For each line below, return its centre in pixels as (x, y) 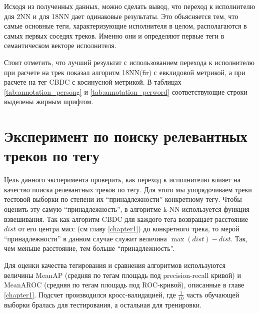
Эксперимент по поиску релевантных (126, 136)
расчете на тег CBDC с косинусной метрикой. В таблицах (93, 82)
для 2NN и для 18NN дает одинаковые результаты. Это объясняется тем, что (121, 16)
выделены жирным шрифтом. (49, 101)
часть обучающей (213, 294)
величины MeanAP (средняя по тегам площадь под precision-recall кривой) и (122, 275)
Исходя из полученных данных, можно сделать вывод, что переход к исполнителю (130, 6)
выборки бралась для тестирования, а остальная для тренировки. (103, 304)
